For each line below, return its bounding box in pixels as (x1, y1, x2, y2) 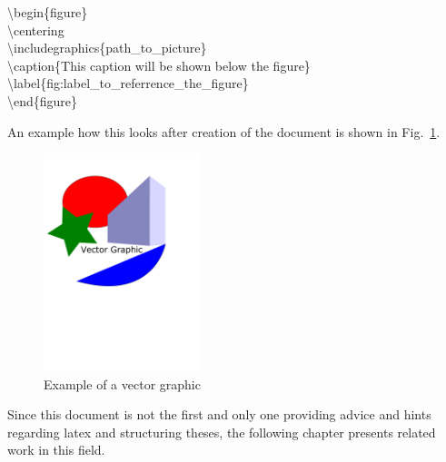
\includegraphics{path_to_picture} (7, 38, 207, 57)
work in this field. (7, 440, 105, 459)
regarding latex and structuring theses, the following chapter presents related (7, 422, 436, 441)
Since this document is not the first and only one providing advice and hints (7, 405, 431, 424)
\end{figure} (7, 91, 78, 110)
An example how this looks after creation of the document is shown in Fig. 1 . (7, 122, 441, 141)
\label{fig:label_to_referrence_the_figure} (7, 74, 249, 93)
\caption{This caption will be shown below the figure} (7, 55, 311, 74)
